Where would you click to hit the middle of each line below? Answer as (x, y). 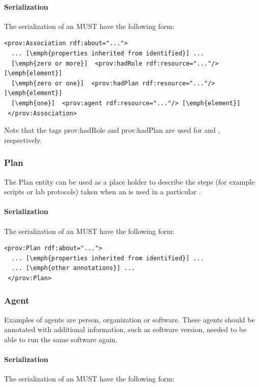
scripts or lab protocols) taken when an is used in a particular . (103, 191)
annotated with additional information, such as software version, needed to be (125, 329)
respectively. (23, 140)
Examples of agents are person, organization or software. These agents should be (129, 319)
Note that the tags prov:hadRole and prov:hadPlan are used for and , (112, 130)
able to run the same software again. (61, 339)
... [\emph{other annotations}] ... (73, 268)
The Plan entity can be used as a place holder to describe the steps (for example (129, 181)
